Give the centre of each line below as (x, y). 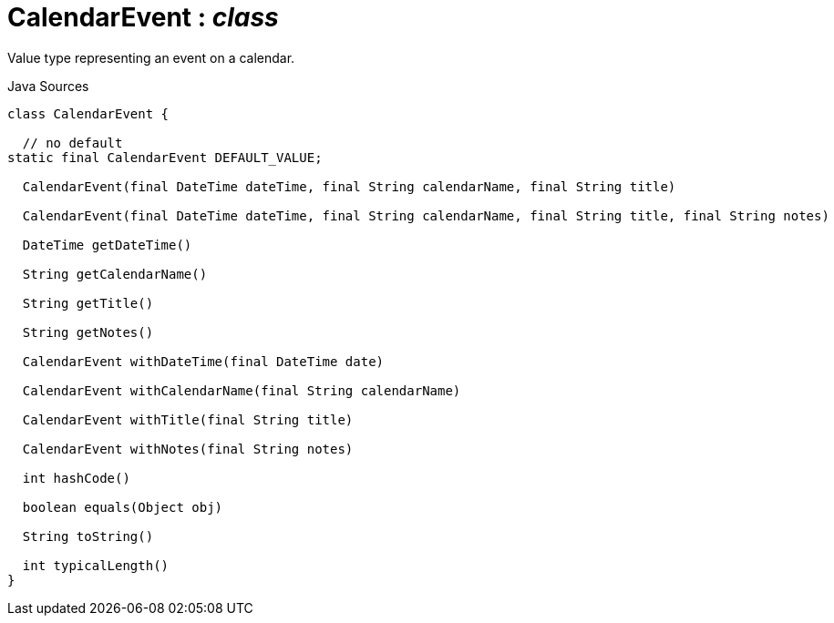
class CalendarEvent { (88, 113)
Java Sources (48, 86)
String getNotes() (88, 332)
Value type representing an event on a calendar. (151, 57)
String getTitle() (88, 303)
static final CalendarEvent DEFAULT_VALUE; (165, 157)
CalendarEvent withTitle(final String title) (188, 419)
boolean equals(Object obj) (123, 507)
